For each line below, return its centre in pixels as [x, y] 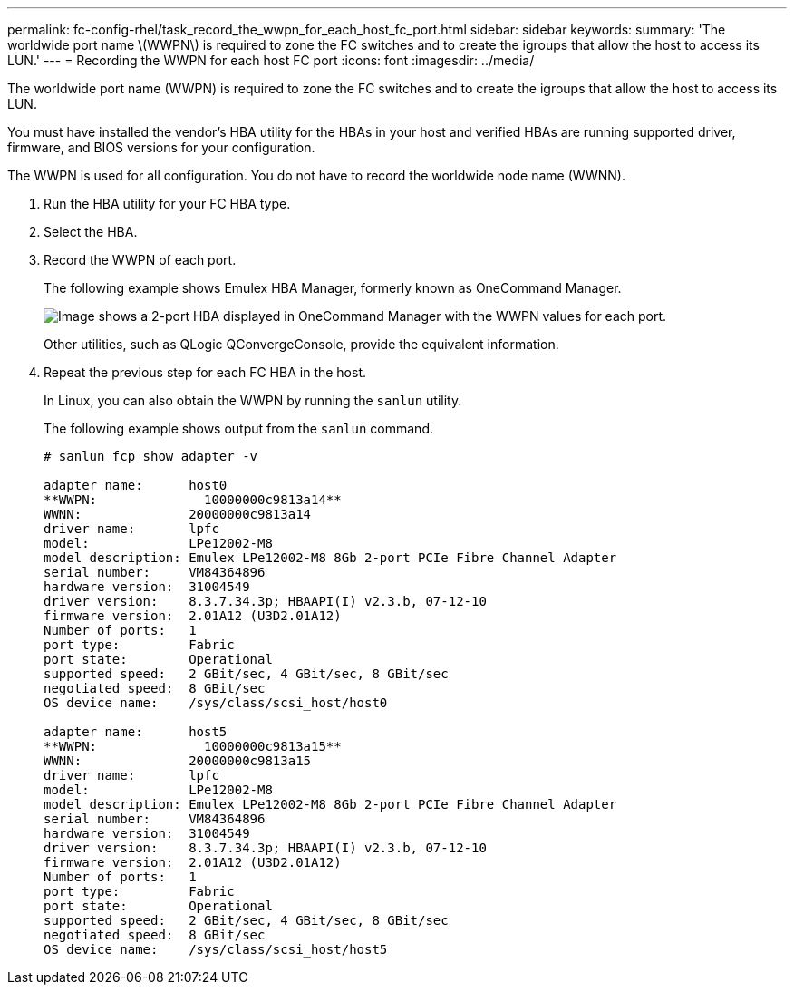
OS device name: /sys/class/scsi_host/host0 [216, 703]
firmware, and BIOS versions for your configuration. [161, 147]
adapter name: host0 [136, 485]
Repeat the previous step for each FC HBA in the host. [205, 372]
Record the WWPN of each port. [140, 260]
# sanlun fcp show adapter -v [151, 456]
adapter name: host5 [136, 732]
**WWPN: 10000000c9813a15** [193, 746]
